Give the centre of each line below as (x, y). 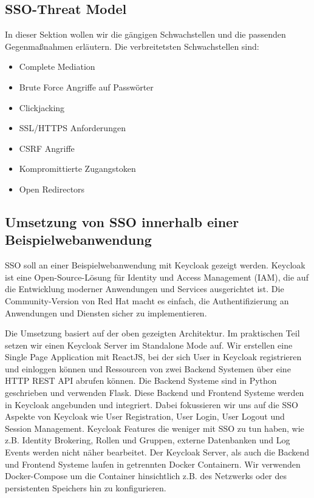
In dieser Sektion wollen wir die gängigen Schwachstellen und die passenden (145, 34)
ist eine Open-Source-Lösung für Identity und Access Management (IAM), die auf (157, 277)
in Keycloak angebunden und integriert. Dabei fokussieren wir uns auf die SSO (152, 404)
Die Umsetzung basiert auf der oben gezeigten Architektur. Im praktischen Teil (152, 333)
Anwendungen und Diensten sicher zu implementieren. (106, 312)
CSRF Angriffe (47, 148)
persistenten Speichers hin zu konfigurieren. (86, 487)
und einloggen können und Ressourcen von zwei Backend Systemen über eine (148, 368)
